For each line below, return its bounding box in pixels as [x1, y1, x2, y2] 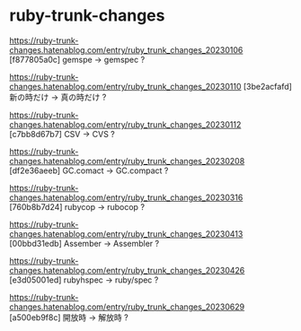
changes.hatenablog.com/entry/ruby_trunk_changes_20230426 [9, 265, 245, 275]
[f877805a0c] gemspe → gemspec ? [9, 54, 146, 65]
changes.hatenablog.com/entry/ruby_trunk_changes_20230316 [9, 192, 243, 203]
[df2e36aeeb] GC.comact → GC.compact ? [9, 165, 169, 176]
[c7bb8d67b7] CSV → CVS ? [9, 128, 115, 139]
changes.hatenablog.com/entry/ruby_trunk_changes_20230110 [9, 81, 242, 91]
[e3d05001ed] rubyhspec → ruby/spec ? [9, 274, 159, 285]
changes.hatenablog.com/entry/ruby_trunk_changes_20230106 [9, 44, 243, 55]
